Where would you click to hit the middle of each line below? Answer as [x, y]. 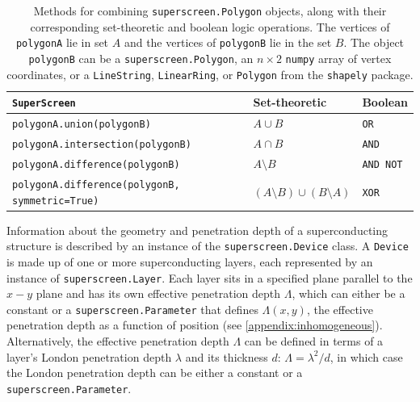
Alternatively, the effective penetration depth [118, 341]
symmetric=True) [56, 201]
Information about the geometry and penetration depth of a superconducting [197, 230]
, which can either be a [349, 293]
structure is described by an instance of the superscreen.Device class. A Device [208, 246]
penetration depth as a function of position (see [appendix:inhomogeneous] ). [195, 325]
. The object [374, 42]
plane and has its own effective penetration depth [158, 293]
